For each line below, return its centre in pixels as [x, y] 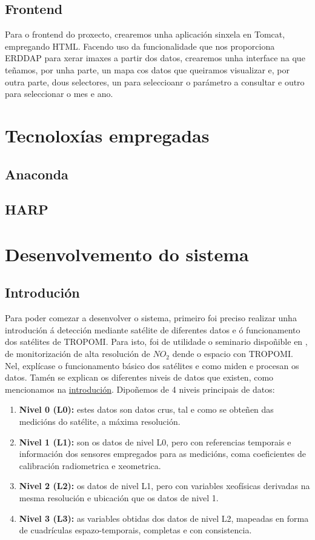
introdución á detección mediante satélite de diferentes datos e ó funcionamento [153, 329]
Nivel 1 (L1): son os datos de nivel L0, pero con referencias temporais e [155, 442]
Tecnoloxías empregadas [107, 135]
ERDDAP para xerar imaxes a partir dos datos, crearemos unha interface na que [155, 58]
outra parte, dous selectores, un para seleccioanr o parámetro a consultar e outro [155, 82]
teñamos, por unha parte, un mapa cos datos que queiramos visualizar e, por [147, 69]
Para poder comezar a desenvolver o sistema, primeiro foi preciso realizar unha [151, 318]
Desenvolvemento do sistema [127, 254]
